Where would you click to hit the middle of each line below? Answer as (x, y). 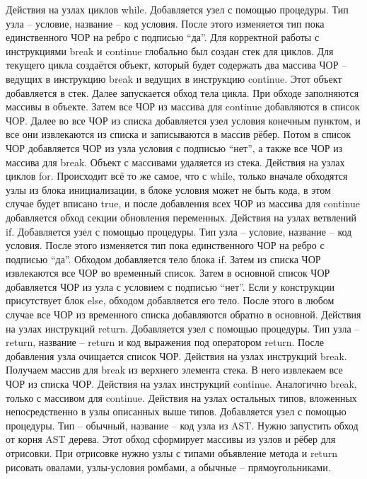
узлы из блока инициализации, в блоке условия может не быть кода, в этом (168, 189)
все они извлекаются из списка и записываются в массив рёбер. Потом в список (179, 134)
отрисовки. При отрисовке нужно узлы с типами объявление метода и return (172, 453)
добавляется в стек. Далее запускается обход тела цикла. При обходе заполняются (182, 92)
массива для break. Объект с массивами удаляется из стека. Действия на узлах (175, 162)
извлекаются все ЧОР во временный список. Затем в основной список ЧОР (168, 273)
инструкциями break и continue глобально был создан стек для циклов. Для (170, 51)
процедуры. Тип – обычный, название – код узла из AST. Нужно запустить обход (182, 425)
